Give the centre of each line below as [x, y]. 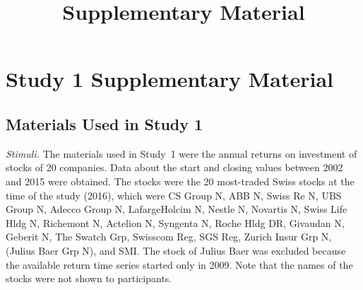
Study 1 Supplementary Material [170, 79]
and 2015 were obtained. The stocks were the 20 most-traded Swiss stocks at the [180, 181]
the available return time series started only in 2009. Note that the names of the [179, 264]
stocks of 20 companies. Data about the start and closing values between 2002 [174, 167]
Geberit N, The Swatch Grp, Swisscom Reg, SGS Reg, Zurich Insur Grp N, [169, 237]
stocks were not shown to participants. [89, 278]
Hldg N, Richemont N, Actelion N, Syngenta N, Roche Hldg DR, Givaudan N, [175, 222]
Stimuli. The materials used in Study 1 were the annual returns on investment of [181, 153]
